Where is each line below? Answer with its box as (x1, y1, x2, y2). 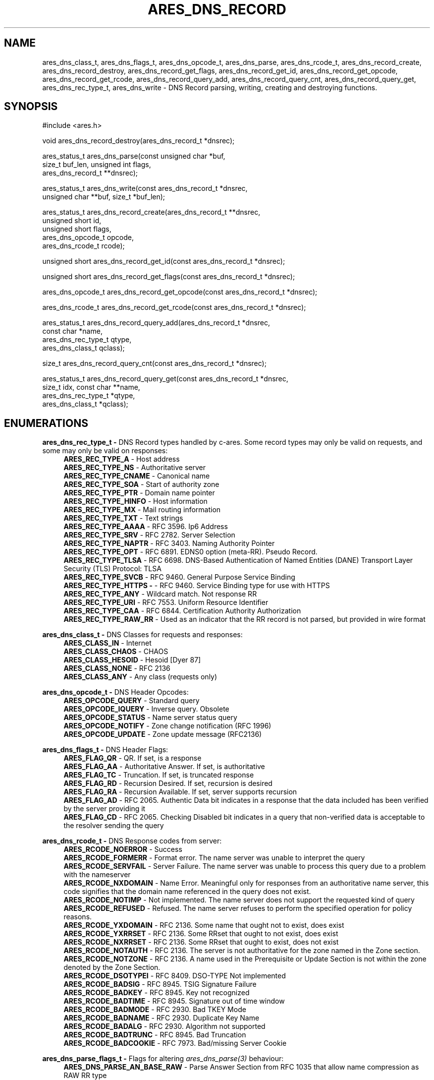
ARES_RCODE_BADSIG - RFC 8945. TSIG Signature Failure (63, 980, 257, 989)
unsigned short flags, (42, 225, 111, 234)
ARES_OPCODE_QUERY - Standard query (63, 696, 200, 705)
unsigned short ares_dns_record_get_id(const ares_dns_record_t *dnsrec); (42, 257, 285, 266)
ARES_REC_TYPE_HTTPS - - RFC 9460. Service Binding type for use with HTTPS (63, 581, 330, 590)
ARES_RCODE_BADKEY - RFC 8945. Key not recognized (63, 988, 250, 997)
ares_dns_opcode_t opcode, (42, 233, 134, 242)
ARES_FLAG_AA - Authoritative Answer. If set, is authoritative (63, 762, 265, 771)
